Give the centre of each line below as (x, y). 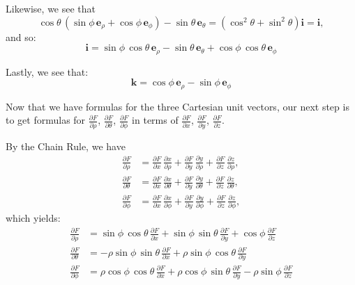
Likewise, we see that (51, 8)
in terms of (155, 120)
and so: (21, 36)
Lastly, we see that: (47, 71)
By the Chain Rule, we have (66, 146)
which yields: (33, 218)
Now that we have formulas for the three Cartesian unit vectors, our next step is (177, 106)
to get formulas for (46, 120)
